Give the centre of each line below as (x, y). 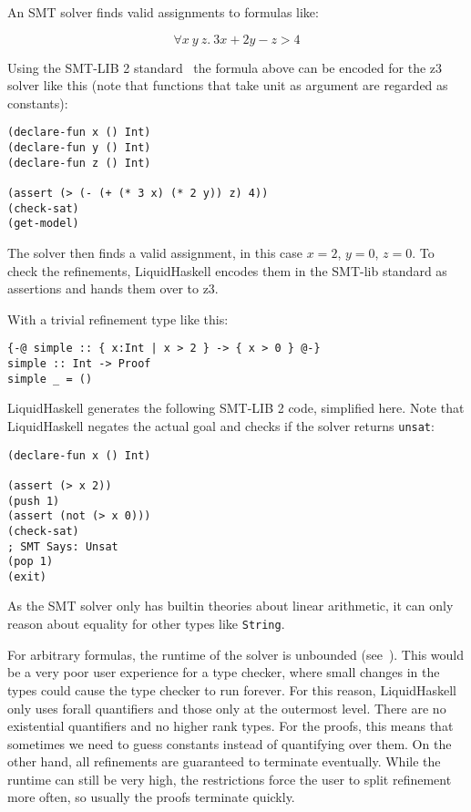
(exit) (27, 576)
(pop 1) (31, 562)
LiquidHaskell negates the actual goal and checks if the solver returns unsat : (221, 425)
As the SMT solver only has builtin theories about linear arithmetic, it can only (230, 606)
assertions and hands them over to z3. (113, 288)
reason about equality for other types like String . (146, 624)
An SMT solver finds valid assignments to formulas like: (163, 12)
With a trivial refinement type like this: (118, 319)
